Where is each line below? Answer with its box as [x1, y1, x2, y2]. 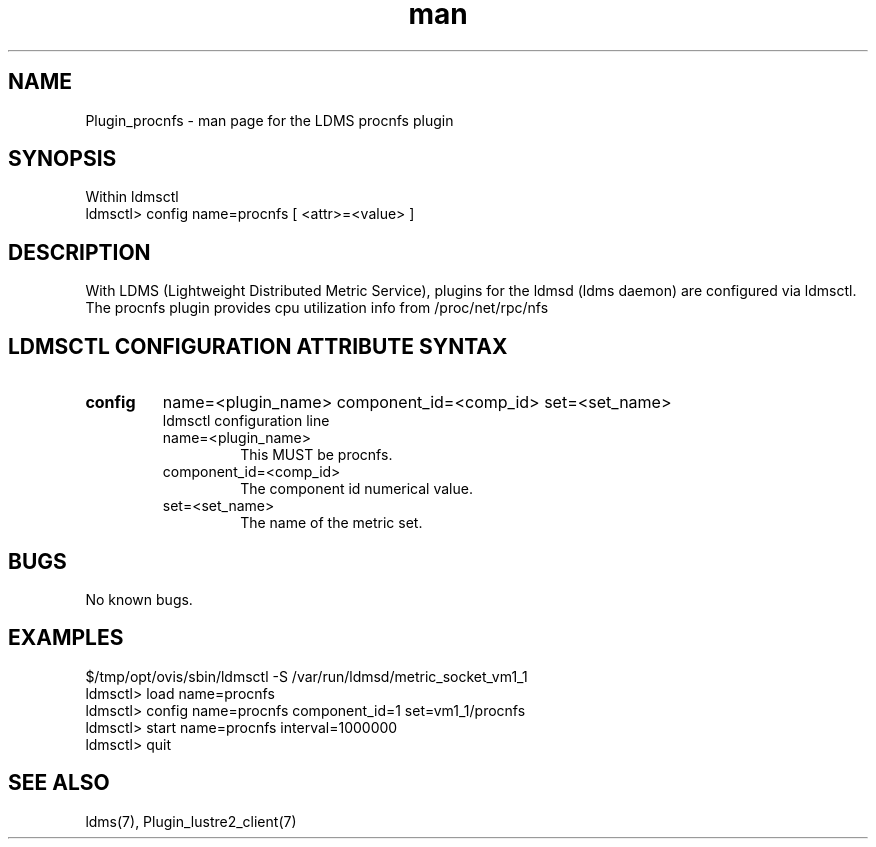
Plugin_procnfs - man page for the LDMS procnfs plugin [85, 111, 454, 129]
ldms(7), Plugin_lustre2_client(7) [85, 812, 297, 830]
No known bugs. [85, 590, 193, 608]
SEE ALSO [8, 770, 110, 796]
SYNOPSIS [8, 146, 117, 172]
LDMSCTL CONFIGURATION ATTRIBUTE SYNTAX [8, 333, 508, 359]
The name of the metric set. [240, 514, 423, 532]
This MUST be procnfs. [240, 446, 393, 464]
